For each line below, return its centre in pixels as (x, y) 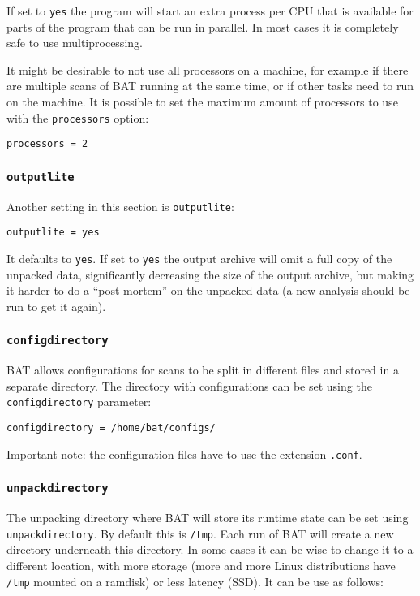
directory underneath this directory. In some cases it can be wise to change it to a (210, 549)
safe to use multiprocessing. (75, 43)
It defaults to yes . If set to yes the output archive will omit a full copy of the (199, 259)
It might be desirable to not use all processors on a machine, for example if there (208, 69)
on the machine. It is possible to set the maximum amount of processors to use (202, 102)
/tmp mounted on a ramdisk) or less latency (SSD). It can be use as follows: (195, 581)
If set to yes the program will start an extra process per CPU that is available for (210, 11)
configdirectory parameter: (79, 402)
